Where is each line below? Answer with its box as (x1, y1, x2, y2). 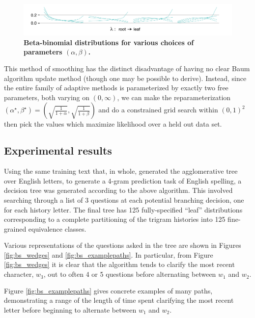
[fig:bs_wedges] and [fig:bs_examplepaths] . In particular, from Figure (4, 249, 213, 260)
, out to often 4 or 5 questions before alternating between (43, 269, 216, 279)
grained (4, 223, 27, 234)
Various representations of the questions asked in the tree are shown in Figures (4, 240, 241, 250)
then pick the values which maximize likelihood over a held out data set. (4, 119, 222, 129)
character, (4, 269, 34, 279)
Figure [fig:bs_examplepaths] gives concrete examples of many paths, (4, 285, 213, 295)
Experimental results (4, 143, 112, 158)
